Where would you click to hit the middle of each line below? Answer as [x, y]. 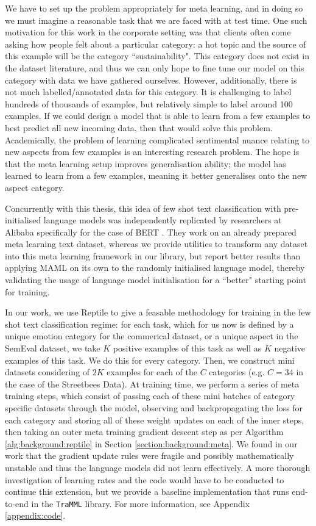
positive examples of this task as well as [187, 348]
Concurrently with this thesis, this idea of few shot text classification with [143, 208]
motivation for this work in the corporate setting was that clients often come [148, 32]
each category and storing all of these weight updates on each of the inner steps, [155, 420]
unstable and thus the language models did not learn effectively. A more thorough [158, 467]
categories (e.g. [237, 372]
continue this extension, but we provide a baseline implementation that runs [147, 492]
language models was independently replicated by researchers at [163, 220]
